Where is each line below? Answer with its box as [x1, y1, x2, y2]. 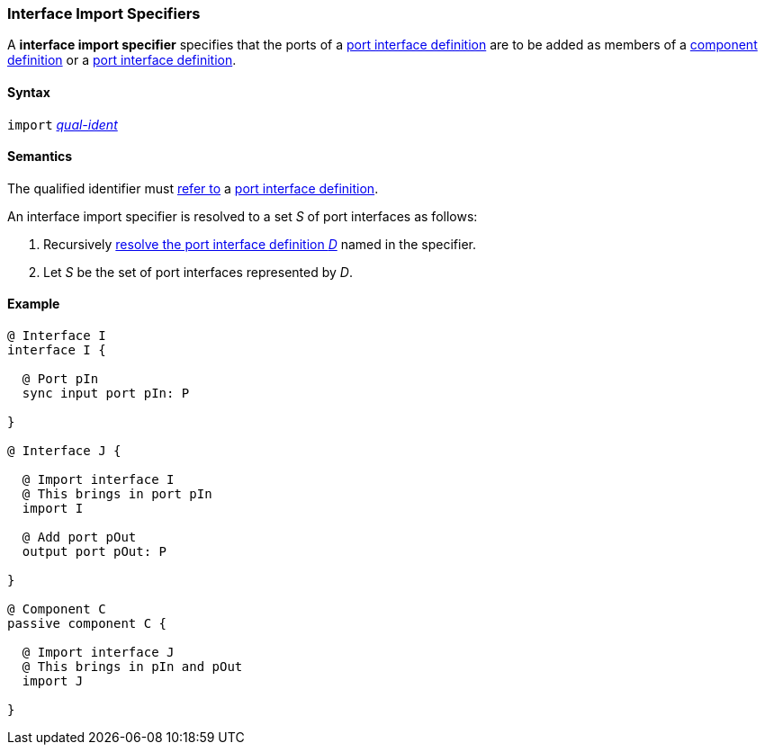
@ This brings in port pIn [22, 487, 212, 502]
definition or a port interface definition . [7, 52, 237, 68]
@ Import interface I [22, 472, 175, 488]
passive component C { [7, 616, 167, 631]
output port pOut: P [22, 544, 167, 560]
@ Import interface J [22, 645, 175, 660]
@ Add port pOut [22, 530, 137, 545]
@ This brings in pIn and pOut [22, 659, 243, 675]
